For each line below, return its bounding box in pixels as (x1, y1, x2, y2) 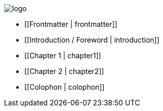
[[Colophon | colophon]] (24, 83, 105, 91)
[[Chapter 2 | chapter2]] (24, 67, 104, 76)
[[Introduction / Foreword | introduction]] (24, 35, 159, 44)
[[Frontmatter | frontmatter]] (24, 20, 117, 28)
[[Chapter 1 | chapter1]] (24, 51, 101, 60)
